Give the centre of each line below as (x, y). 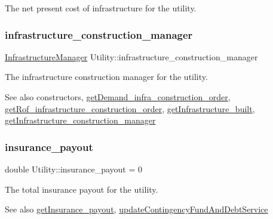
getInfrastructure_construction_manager (80, 120)
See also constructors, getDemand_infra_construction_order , (118, 97)
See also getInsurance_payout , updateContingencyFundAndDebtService (136, 209)
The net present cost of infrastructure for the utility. (101, 8)
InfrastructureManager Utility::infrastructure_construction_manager (131, 56)
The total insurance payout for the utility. (82, 189)
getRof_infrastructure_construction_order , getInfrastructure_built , (130, 108)
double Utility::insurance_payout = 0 (73, 169)
